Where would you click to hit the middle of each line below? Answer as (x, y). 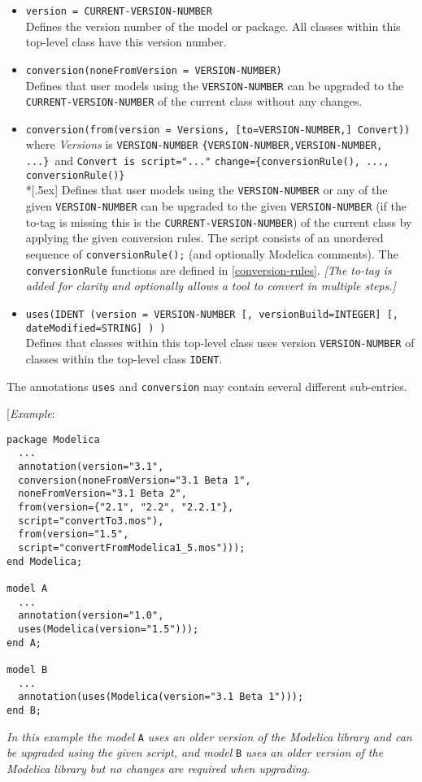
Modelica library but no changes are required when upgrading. (159, 768)
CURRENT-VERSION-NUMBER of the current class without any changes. (194, 101)
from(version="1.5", (74, 534)
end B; (24, 710)
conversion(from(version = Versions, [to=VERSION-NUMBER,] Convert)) (218, 130)
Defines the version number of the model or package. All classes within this (213, 26)
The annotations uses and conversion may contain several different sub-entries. (207, 386)
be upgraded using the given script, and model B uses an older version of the (195, 752)
